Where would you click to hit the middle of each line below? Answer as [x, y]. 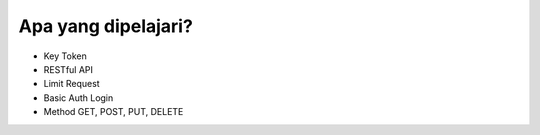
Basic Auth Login [78, 97]
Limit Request [71, 84]
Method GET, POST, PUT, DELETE [113, 112]
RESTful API [68, 69]
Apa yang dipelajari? [106, 26]
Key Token [65, 56]
